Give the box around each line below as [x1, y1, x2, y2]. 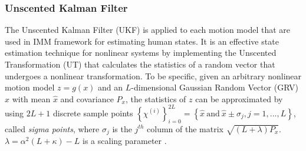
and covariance [60, 92, 114, 105]
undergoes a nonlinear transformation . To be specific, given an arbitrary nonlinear [5, 69, 302, 82]
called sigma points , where [5, 122, 100, 135]
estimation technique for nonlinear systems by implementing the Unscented [5, 46, 277, 59]
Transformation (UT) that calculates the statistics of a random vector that [5, 58, 275, 70]
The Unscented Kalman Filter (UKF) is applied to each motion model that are [5, 24, 290, 36]
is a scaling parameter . [83, 135, 167, 147]
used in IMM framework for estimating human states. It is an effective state [5, 35, 279, 47]
